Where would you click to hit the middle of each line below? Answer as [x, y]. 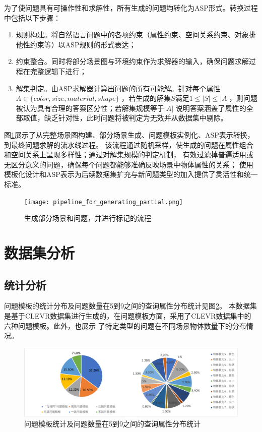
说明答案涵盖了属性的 [211, 108]
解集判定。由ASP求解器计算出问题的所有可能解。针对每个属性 [118, 88]
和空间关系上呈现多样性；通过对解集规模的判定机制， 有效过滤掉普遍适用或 [129, 155]
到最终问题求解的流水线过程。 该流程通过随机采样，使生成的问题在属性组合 [129, 144]
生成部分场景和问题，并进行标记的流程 [88, 218]
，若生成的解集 [146, 98]
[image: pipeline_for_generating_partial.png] [104, 202]
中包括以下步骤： [32, 17]
